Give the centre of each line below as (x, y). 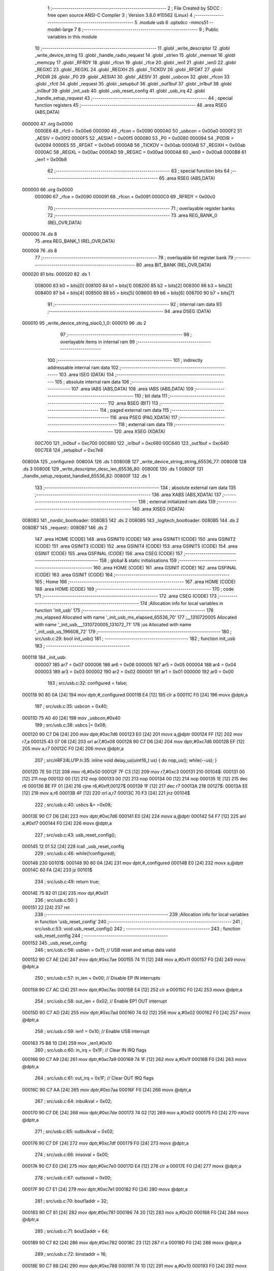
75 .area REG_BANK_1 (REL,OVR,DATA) (75, 241)
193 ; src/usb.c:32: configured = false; (88, 683)
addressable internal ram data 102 (83, 367)
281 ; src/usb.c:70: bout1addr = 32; (71, 1201)
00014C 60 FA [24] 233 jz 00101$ (57, 870)
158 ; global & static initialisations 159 (138, 561)
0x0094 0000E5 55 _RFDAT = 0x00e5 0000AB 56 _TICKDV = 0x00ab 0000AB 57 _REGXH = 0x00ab (140, 145)
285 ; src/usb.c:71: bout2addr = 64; (72, 1231)
